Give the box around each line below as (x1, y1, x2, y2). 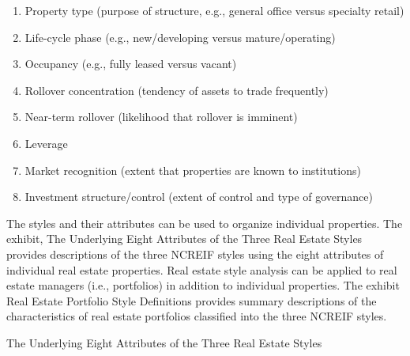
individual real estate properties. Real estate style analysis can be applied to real (6, 261, 397, 278)
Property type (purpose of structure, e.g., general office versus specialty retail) (24, 2, 404, 18)
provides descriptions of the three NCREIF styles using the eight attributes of (6, 245, 384, 262)
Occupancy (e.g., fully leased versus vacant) (24, 55, 237, 72)
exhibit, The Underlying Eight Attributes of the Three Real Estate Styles (6, 230, 363, 247)
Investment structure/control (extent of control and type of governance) (24, 188, 373, 205)
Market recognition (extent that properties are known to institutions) (24, 161, 361, 178)
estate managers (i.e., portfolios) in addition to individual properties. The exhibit (6, 277, 400, 294)
